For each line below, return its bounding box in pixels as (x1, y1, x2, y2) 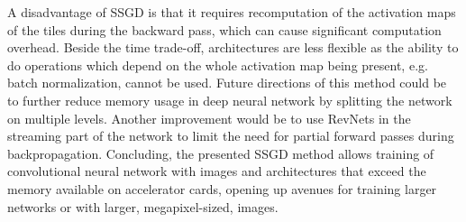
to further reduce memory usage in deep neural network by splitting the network (7, 90, 452, 109)
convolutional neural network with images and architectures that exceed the (7, 162, 426, 180)
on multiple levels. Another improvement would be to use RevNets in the (7, 108, 411, 127)
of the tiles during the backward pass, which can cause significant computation (7, 20, 442, 39)
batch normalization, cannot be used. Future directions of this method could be (7, 73, 447, 92)
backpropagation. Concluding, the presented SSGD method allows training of (7, 143, 434, 162)
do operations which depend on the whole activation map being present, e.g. (7, 55, 428, 74)
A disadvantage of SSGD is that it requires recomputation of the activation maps (7, 3, 456, 21)
